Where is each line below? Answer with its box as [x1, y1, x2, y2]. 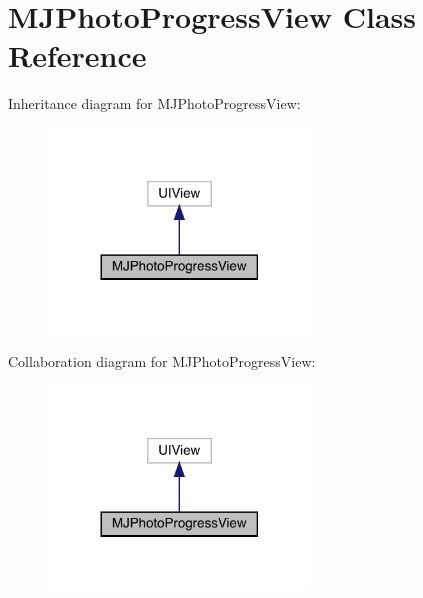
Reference [8, 35, 147, 76]
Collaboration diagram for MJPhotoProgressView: [8, 350, 316, 371]
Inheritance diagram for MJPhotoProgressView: [8, 93, 301, 114]
